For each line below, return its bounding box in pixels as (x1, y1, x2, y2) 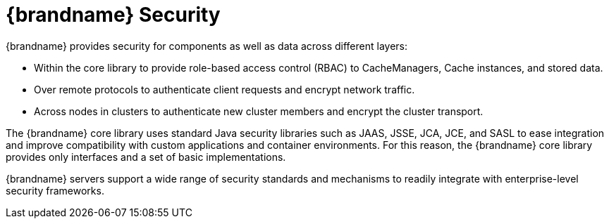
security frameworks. (6, 184, 104, 197)
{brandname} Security (6, 3, 221, 27)
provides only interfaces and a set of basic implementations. (6, 150, 286, 163)
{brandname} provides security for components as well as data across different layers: (6, 39, 408, 52)
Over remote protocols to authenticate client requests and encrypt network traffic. (34, 83, 415, 95)
